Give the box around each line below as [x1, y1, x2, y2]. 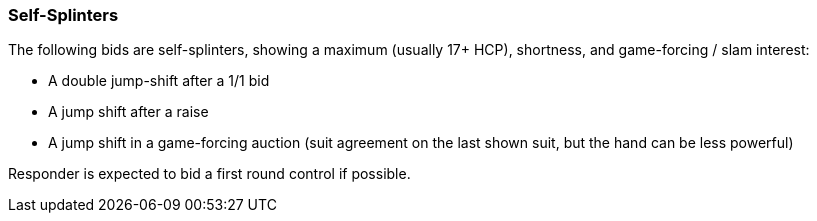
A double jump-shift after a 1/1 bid [48, 72, 270, 90]
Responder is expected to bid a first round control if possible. [8, 165, 411, 183]
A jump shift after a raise [48, 103, 209, 121]
